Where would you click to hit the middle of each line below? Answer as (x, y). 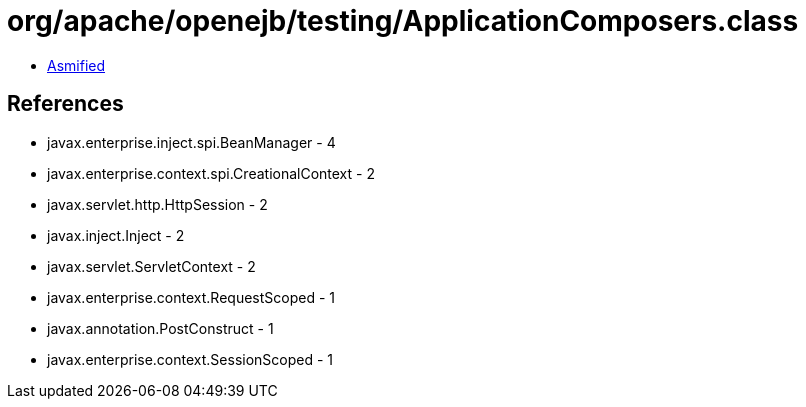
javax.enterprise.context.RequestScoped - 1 (191, 297)
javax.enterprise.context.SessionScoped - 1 (190, 359)
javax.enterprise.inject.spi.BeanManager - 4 (191, 142)
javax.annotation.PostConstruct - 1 (160, 328)
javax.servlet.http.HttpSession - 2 (157, 204)
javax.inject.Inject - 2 (116, 235)
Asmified (76, 65)
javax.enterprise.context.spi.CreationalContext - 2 (211, 173)
